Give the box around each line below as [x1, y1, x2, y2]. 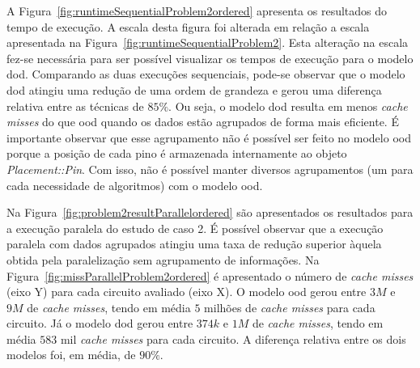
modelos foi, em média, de [6, 346, 136, 363]
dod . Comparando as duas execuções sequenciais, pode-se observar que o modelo [6, 66, 405, 82]
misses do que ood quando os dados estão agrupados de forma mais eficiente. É [6, 113, 399, 130]
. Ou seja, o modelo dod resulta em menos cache [168, 97, 408, 114]
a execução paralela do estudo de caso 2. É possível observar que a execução [6, 219, 384, 236]
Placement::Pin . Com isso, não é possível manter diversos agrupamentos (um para [6, 160, 414, 177]
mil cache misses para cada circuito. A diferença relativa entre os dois [60, 330, 406, 347]
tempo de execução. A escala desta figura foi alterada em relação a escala [6, 18, 370, 35]
